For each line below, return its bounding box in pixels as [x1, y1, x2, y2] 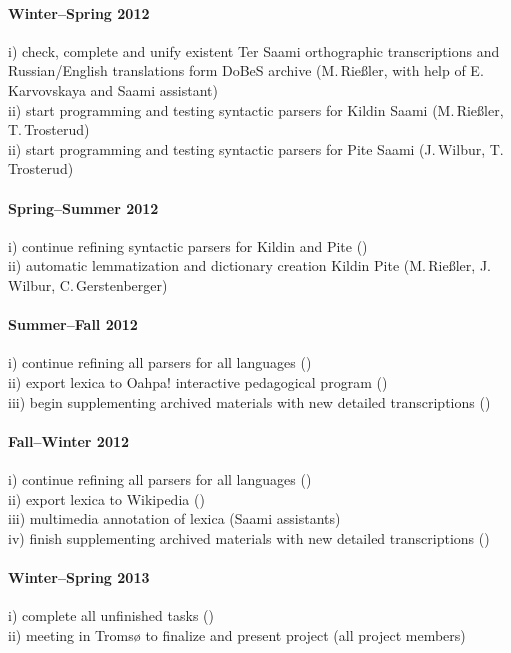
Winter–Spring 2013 [8, 566, 150, 587]
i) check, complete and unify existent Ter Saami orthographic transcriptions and [8, 40, 500, 61]
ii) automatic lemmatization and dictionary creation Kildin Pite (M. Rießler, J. [8, 255, 491, 276]
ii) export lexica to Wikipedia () [8, 488, 205, 509]
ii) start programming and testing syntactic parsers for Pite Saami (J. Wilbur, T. [8, 138, 504, 159]
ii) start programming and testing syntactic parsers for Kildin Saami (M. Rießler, [8, 99, 504, 120]
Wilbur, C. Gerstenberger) [8, 274, 168, 295]
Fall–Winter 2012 [8, 430, 130, 451]
